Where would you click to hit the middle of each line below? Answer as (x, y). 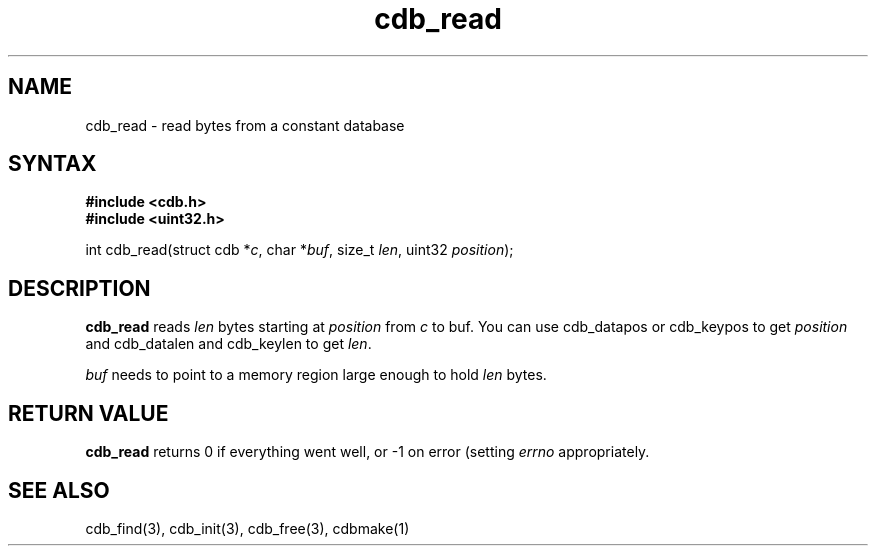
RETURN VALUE (88, 413)
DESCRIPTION (79, 288)
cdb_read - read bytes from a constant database (245, 125)
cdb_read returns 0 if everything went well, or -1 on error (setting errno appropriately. (367, 452)
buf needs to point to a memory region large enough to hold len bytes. (316, 375)
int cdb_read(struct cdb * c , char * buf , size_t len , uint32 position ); (299, 250)
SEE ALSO (59, 490)
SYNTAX (52, 164)
